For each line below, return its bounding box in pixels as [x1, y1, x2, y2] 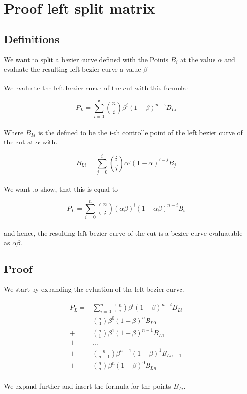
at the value [180, 54, 215, 64]
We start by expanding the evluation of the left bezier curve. [4, 284, 184, 294]
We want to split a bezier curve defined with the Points [4, 54, 169, 64]
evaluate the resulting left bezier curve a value [4, 64, 141, 74]
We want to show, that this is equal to [4, 183, 118, 194]
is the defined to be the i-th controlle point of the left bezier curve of [38, 127, 243, 137]
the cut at [4, 137, 33, 147]
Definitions [4, 31, 60, 46]
